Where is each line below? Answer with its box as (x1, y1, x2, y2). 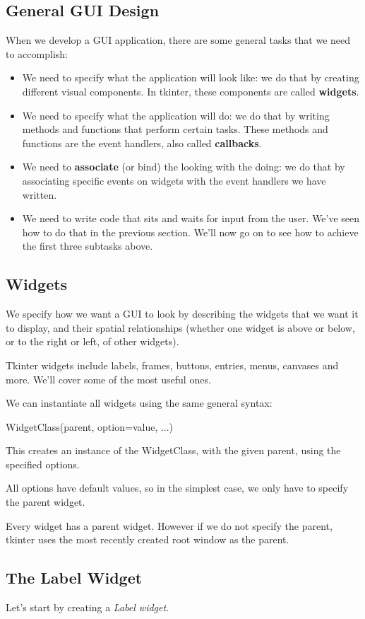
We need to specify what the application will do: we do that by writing (22, 108, 330, 122)
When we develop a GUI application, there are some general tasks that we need (6, 33, 351, 47)
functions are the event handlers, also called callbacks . (22, 135, 262, 150)
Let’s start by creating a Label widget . (6, 600, 169, 615)
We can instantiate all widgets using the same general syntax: (6, 395, 273, 410)
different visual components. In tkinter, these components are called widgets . (22, 83, 359, 98)
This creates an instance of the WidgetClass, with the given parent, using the (6, 443, 341, 458)
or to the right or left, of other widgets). (6, 334, 179, 349)
